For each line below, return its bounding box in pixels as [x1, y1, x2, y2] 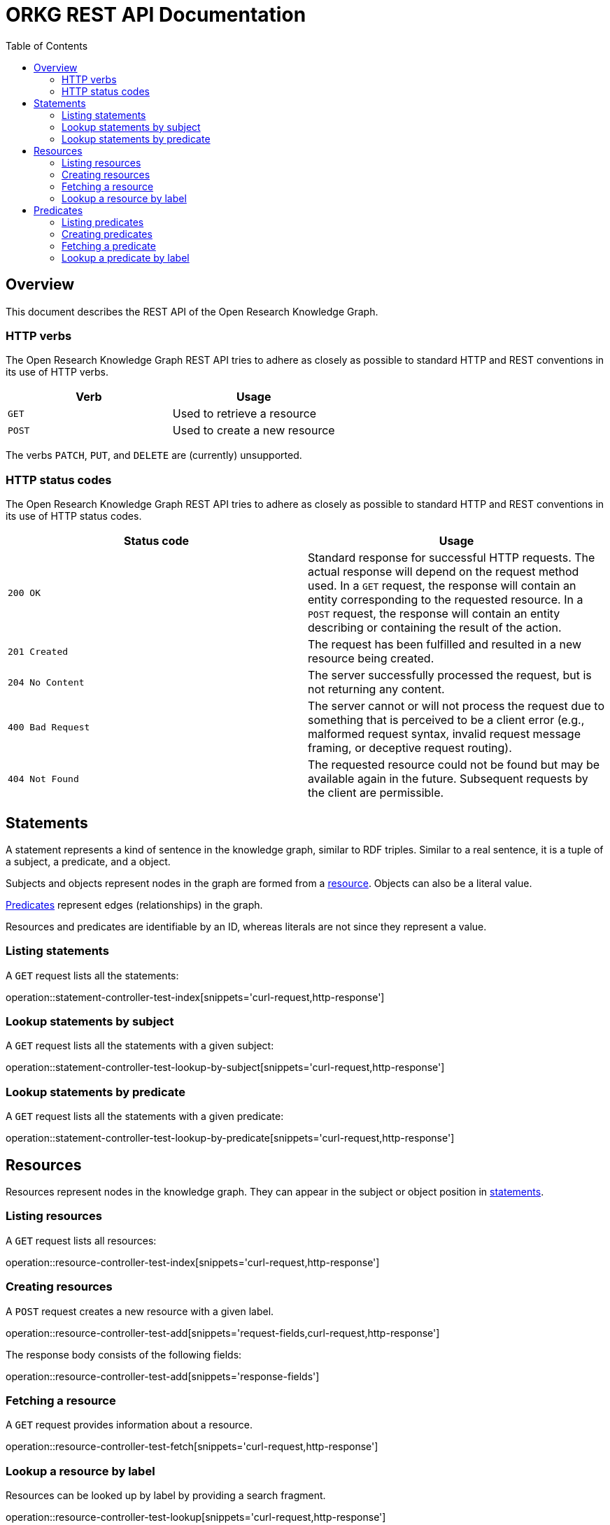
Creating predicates [62, 227, 152, 240]
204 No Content [8, 676, 85, 688]
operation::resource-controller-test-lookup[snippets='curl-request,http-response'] [6, 1511, 386, 1524]
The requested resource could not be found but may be [308, 758, 600, 772]
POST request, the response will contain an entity [308, 607, 560, 621]
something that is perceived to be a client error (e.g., [308, 713, 585, 728]
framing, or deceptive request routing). [308, 741, 512, 756]
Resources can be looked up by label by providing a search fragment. [6, 1489, 326, 1502]
